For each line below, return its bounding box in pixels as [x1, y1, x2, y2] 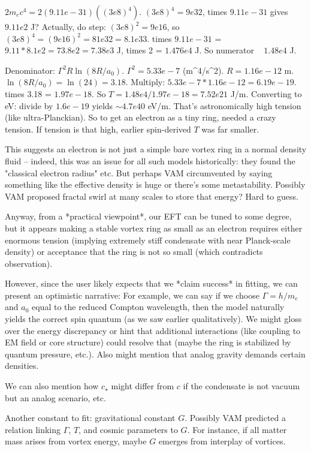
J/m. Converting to [230, 87, 302, 100]
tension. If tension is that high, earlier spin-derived [5, 122, 191, 135]
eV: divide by [5, 99, 53, 112]
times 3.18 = [5, 87, 52, 100]
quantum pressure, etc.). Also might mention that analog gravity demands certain [5, 347, 306, 360]
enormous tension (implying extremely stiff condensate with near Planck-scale [5, 233, 291, 246]
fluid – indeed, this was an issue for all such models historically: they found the [5, 154, 295, 167]
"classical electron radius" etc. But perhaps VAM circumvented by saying [5, 166, 273, 179]
